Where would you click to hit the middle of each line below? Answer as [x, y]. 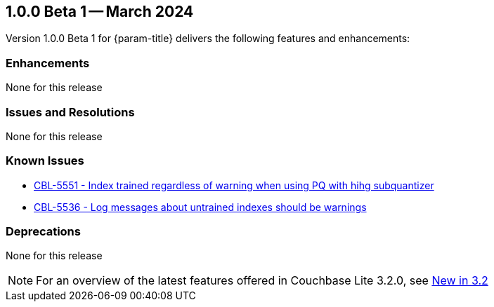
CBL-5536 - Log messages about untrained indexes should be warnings [200, 207]
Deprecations [43, 232]
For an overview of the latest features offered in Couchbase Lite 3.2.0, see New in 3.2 [262, 281]
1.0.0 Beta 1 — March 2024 [100, 12]
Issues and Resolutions [70, 112]
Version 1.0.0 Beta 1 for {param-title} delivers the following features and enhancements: [208, 39]
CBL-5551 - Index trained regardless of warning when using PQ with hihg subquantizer [234, 185]
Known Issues [45, 161]
